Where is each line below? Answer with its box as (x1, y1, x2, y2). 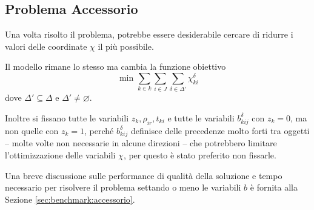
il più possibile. (98, 39, 154, 52)
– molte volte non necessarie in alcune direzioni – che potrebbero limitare (5, 137, 277, 149)
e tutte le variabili (167, 111, 235, 124)
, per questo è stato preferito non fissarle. (123, 149, 276, 161)
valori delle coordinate (5, 39, 87, 52)
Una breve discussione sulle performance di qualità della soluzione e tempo (5, 169, 282, 181)
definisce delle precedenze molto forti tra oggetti (130, 124, 310, 137)
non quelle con (5, 124, 59, 137)
